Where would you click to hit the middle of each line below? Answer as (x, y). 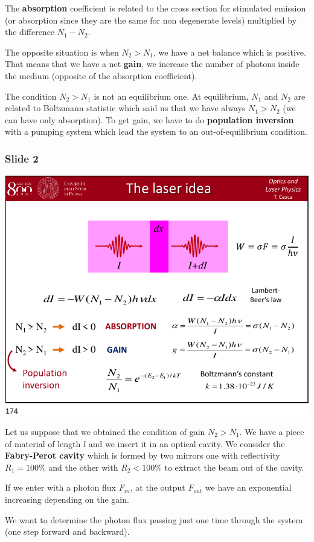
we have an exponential (248, 487)
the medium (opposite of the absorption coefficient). (101, 75)
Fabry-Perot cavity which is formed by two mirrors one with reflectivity (143, 455)
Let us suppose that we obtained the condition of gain (105, 431)
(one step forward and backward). (67, 531)
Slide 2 (22, 158)
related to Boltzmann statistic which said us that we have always (125, 108)
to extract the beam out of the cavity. (234, 467)
